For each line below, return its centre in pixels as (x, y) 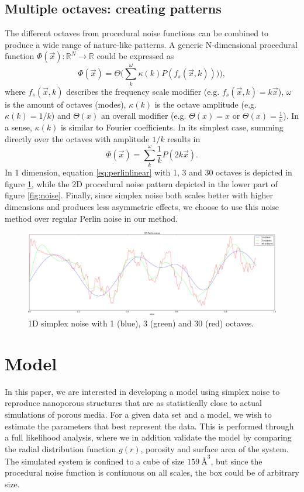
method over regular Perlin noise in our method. (91, 218)
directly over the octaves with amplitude (77, 138)
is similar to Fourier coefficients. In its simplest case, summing (172, 127)
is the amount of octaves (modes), (65, 104)
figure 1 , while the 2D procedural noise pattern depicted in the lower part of (141, 183)
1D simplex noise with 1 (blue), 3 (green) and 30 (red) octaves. (141, 323)
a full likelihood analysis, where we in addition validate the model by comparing (148, 437)
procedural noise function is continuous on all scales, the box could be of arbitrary (152, 472)
